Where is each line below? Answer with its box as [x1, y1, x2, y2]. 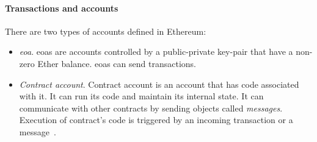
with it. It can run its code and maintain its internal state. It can [19, 90, 264, 102]
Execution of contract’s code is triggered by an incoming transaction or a [19, 113, 293, 126]
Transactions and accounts [5, 1, 118, 14]
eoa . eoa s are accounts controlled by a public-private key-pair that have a [19, 45, 293, 58]
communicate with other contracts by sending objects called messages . [19, 101, 283, 114]
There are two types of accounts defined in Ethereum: [5, 24, 206, 37]
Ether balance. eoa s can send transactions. [37, 57, 196, 69]
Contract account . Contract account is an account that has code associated [19, 77, 299, 90]
